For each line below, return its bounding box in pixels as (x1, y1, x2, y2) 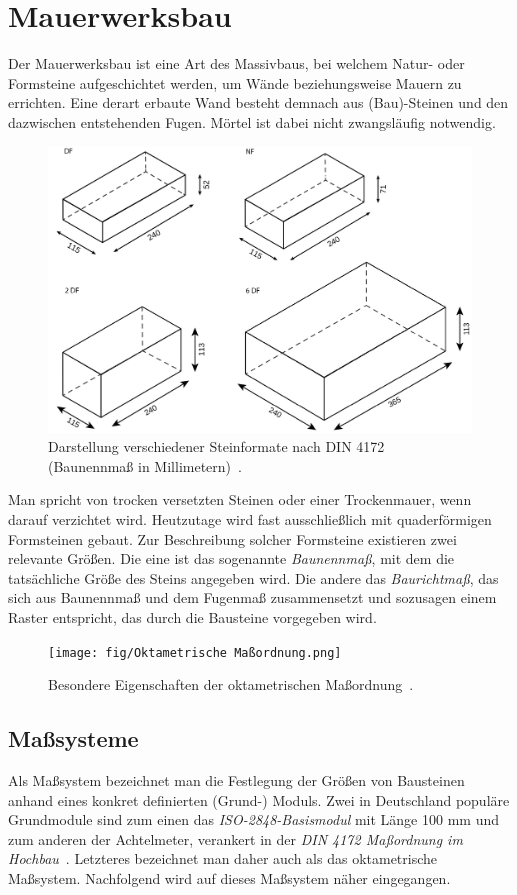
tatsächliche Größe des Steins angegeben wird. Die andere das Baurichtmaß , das (8, 567, 499, 588)
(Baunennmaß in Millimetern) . (48, 455, 242, 476)
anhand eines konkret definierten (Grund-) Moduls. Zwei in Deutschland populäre (8, 789, 510, 810)
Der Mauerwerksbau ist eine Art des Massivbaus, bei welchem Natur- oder (8, 53, 465, 74)
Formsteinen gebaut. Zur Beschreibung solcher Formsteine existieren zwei (8, 528, 457, 549)
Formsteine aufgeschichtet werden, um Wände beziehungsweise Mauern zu (8, 72, 462, 93)
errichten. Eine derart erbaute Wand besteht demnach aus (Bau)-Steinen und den (8, 92, 509, 113)
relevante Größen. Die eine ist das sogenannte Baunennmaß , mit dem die (8, 548, 455, 569)
